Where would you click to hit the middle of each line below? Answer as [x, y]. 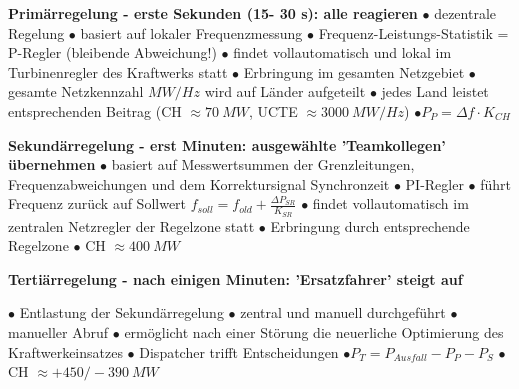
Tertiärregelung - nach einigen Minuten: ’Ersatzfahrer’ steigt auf [235, 278]
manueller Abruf [58, 331]
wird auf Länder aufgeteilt [285, 91]
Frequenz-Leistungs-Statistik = [413, 32]
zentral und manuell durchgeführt [343, 312]
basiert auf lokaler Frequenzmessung [191, 32]
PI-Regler [434, 183]
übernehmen [52, 164]
